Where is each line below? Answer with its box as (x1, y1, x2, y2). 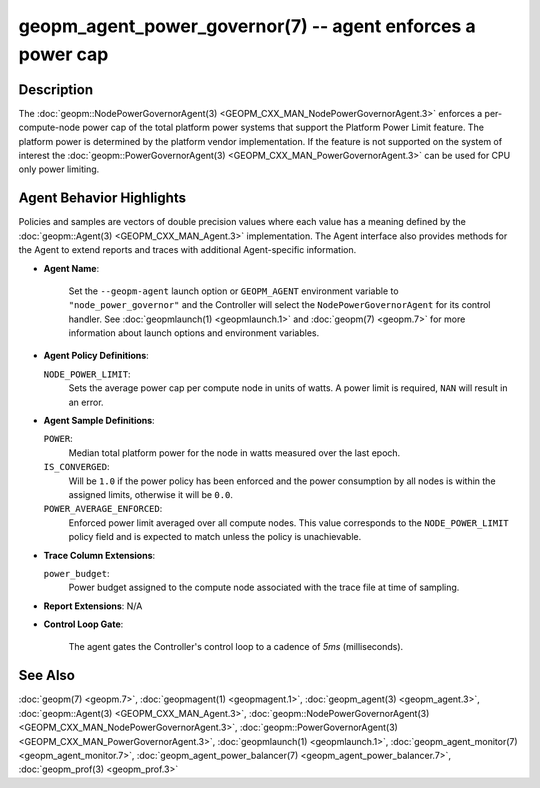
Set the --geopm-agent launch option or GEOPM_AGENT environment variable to (68, 285, 399, 297)
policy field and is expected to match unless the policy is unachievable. (68, 531, 362, 543)
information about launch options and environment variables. (68, 327, 320, 339)
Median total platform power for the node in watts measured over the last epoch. (68, 446, 401, 459)
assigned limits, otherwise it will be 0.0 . (68, 488, 234, 500)
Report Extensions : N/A (43, 600, 143, 612)
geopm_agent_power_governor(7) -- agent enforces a (18, 15, 476, 37)
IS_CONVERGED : (43, 461, 110, 473)
